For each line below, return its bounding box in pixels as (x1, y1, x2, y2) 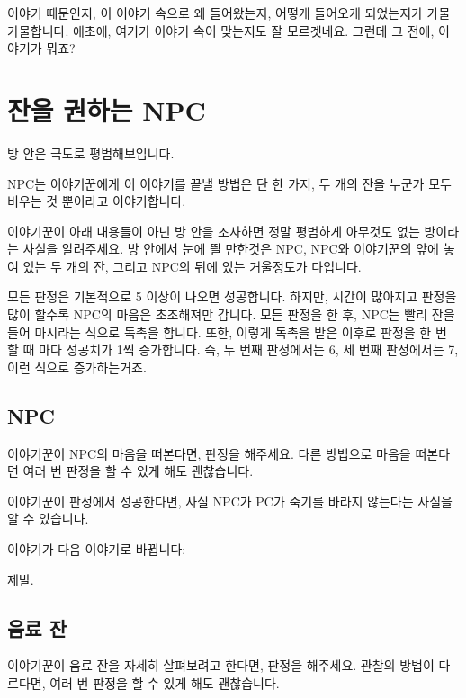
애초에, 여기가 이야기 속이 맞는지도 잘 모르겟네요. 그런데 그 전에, (72, 21, 435, 40)
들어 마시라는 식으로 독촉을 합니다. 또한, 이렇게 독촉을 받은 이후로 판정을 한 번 (7, 322, 447, 341)
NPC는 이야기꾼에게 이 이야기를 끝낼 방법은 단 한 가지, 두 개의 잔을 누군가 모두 (7, 174, 452, 192)
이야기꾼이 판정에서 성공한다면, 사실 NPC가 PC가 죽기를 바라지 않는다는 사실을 (7, 491, 453, 510)
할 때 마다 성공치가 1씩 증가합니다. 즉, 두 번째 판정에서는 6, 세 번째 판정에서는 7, (7, 340, 459, 359)
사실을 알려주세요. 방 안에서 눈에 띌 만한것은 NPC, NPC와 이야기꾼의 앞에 (22, 239, 439, 258)
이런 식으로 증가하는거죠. (7, 357, 147, 376)
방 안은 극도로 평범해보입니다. (7, 143, 175, 162)
